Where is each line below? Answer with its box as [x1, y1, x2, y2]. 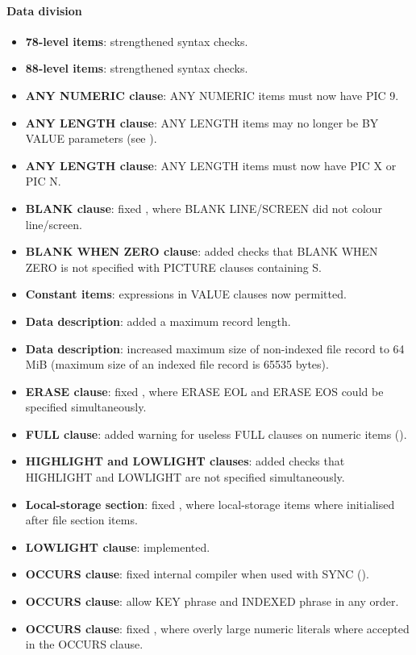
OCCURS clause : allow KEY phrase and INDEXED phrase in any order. [25, 593, 399, 610]
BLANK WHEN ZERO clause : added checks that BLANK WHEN [25, 243, 378, 260]
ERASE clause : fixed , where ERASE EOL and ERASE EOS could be [25, 382, 384, 399]
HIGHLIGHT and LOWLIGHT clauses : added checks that [25, 453, 345, 469]
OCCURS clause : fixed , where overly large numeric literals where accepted [25, 620, 410, 636]
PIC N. [25, 173, 61, 190]
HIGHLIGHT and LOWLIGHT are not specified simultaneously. [25, 469, 345, 486]
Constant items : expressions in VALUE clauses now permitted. [25, 286, 347, 302]
